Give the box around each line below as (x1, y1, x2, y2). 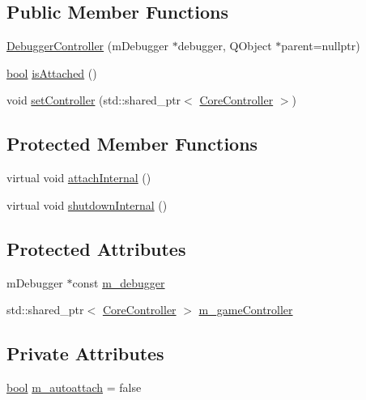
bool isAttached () (6, 64, 97, 81)
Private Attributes (6, 341, 164, 366)
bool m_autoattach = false (6, 378, 142, 395)
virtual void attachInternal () (6, 169, 151, 186)
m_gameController (198, 301, 293, 318)
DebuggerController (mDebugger (6, 37, 169, 54)
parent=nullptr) (281, 37, 360, 54)
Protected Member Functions (6, 131, 258, 156)
